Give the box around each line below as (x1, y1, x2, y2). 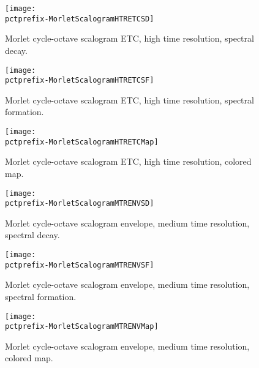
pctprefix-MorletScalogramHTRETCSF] (5, 76, 154, 85)
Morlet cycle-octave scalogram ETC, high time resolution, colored (5, 155, 252, 168)
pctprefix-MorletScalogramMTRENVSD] (5, 199, 154, 208)
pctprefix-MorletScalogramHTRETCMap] (5, 137, 159, 146)
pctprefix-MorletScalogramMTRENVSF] (5, 260, 154, 269)
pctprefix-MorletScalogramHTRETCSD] (5, 14, 154, 23)
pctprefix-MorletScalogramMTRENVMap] (5, 322, 159, 331)
